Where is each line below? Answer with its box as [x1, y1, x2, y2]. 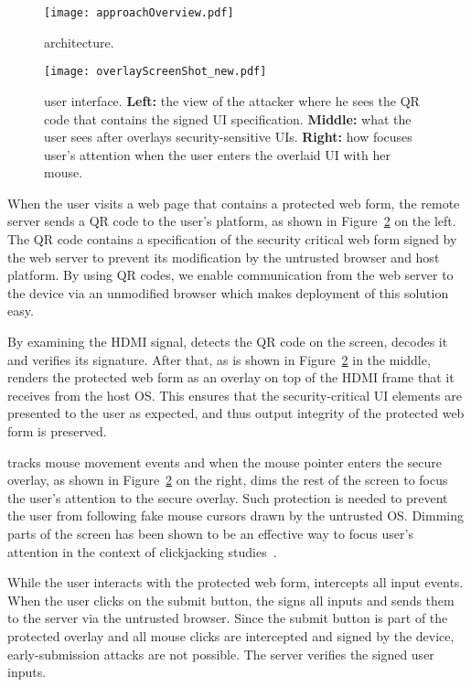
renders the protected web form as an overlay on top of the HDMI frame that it [7, 368, 455, 387]
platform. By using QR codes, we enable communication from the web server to [7, 265, 454, 284]
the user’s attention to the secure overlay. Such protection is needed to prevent [7, 488, 448, 507]
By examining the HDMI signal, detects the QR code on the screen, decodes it [7, 332, 448, 351]
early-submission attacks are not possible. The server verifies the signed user [7, 644, 434, 663]
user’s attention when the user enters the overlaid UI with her [44, 145, 391, 164]
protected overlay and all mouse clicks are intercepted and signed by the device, [7, 626, 455, 645]
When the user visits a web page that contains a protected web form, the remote [7, 193, 460, 212]
